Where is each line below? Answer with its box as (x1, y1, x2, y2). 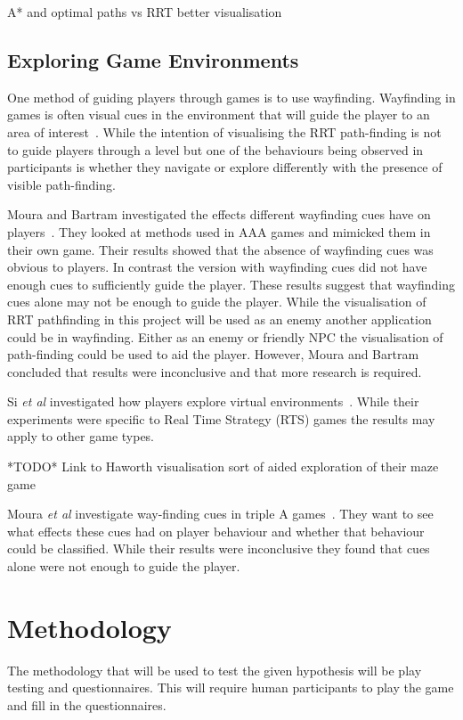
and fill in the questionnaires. (7, 695, 167, 714)
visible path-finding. (7, 175, 116, 193)
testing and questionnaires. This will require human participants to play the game (7, 678, 454, 697)
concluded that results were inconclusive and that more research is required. (7, 362, 422, 380)
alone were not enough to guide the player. (7, 557, 240, 576)
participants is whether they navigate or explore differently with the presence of (7, 158, 443, 176)
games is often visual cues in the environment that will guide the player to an (7, 105, 430, 124)
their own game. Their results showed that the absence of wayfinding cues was (7, 240, 434, 258)
